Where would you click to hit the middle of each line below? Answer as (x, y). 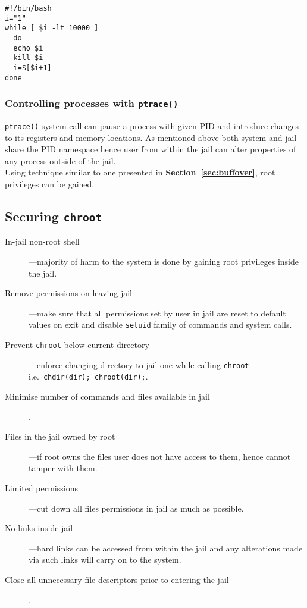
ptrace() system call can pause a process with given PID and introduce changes (152, 126)
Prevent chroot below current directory (77, 345)
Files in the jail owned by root (60, 436)
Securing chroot (54, 216)
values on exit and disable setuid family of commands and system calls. (160, 325)
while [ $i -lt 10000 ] (52, 28)
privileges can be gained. (50, 184)
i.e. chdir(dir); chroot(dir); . (88, 376)
